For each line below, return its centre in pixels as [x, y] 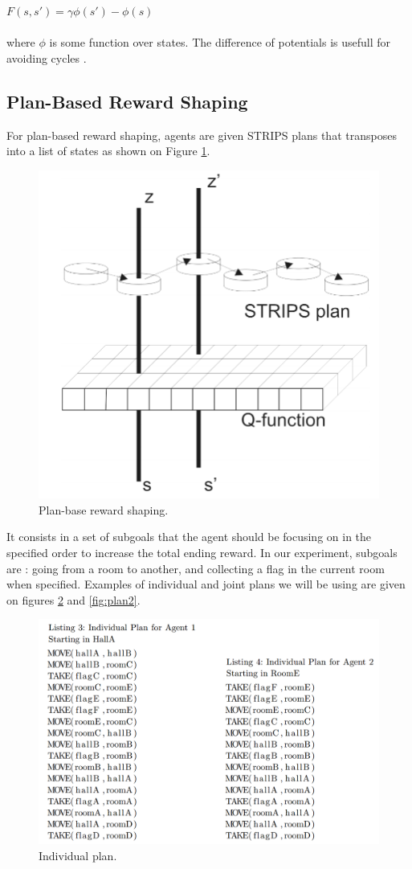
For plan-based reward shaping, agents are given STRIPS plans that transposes [202, 135]
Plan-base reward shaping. [104, 509]
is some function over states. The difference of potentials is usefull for [220, 42]
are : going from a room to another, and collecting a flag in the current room [196, 568]
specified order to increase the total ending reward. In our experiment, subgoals [202, 553]
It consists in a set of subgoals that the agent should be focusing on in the [189, 537]
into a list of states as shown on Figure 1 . [108, 151]
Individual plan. [78, 855]
